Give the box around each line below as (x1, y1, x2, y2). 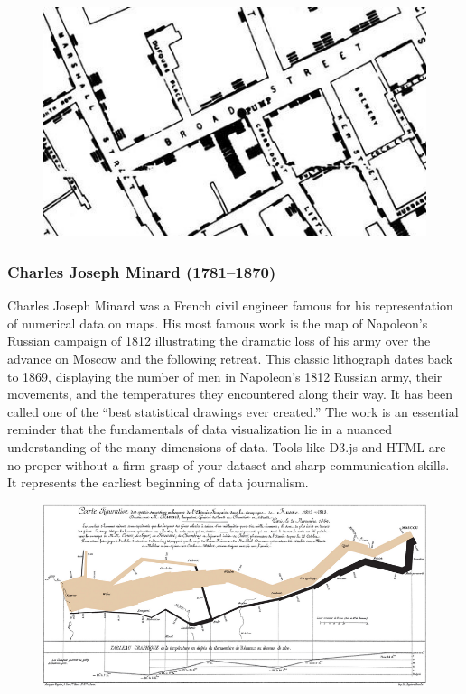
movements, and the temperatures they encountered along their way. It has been (7, 384, 453, 403)
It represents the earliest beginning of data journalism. (7, 473, 309, 492)
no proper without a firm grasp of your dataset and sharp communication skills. (7, 455, 450, 474)
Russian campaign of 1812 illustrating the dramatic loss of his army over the (7, 331, 431, 350)
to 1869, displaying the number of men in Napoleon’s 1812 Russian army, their (7, 366, 443, 385)
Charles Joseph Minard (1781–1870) (7, 260, 276, 282)
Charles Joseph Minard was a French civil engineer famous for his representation (7, 296, 453, 315)
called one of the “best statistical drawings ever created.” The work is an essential (7, 402, 459, 421)
